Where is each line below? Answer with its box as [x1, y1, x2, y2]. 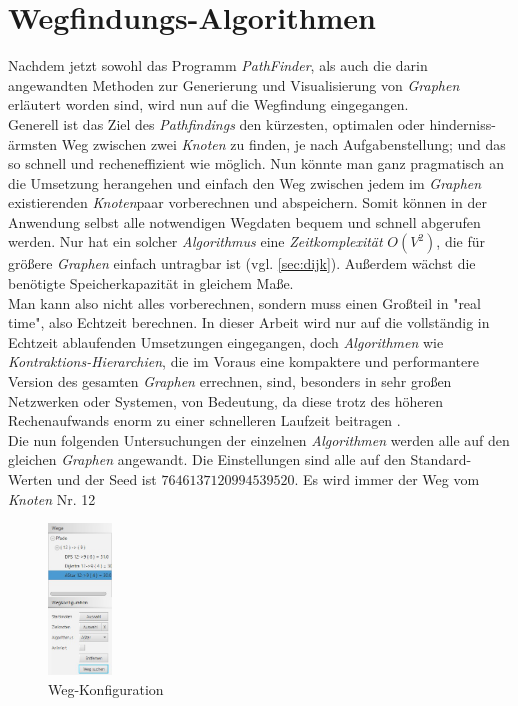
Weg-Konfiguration [48, 678, 164, 699]
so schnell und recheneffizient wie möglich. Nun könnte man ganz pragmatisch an [8, 153, 505, 174]
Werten [8, 469, 53, 489]
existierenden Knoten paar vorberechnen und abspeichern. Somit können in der [8, 192, 487, 213]
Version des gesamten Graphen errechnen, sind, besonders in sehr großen [8, 371, 452, 392]
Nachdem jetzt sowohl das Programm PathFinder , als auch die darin [8, 55, 428, 76]
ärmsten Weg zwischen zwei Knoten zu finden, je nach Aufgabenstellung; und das [8, 133, 506, 154]
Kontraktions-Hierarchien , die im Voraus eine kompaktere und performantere [8, 351, 479, 372]
